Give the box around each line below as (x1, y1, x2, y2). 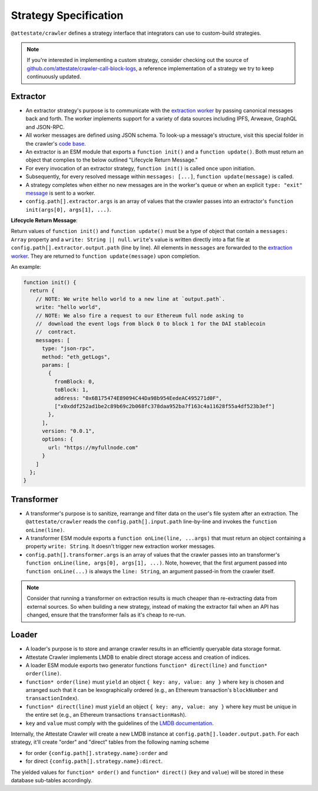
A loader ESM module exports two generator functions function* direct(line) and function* (25, 661, 268, 669)
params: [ (42, 362, 71, 368)
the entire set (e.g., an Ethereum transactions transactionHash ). (25, 711, 187, 718)
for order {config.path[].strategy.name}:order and (25, 749, 168, 756)
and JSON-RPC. (25, 123, 65, 130)
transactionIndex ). (25, 695, 79, 702)
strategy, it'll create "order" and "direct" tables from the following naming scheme (11, 739, 209, 746)
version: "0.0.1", (42, 428, 95, 435)
